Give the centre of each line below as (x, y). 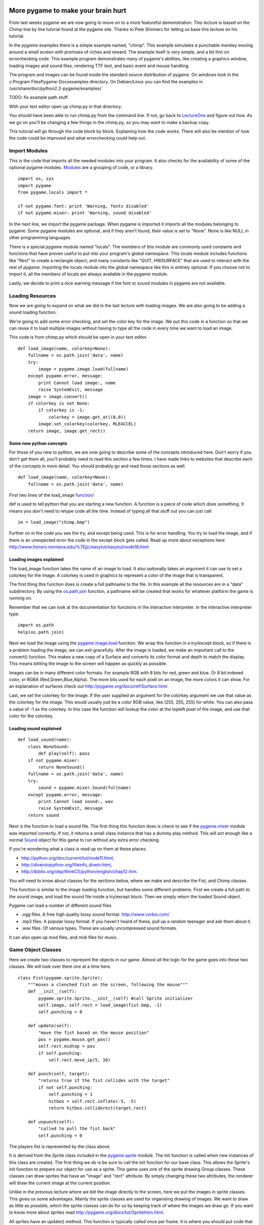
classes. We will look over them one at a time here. (60, 967)
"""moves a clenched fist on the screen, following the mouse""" (108, 984)
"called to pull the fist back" (77, 1129)
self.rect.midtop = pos (67, 1046)
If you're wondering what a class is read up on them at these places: (78, 849)
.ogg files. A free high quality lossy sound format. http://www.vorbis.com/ (95, 914)
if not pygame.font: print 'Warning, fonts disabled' (83, 206)
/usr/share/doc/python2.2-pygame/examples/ (55, 89)
